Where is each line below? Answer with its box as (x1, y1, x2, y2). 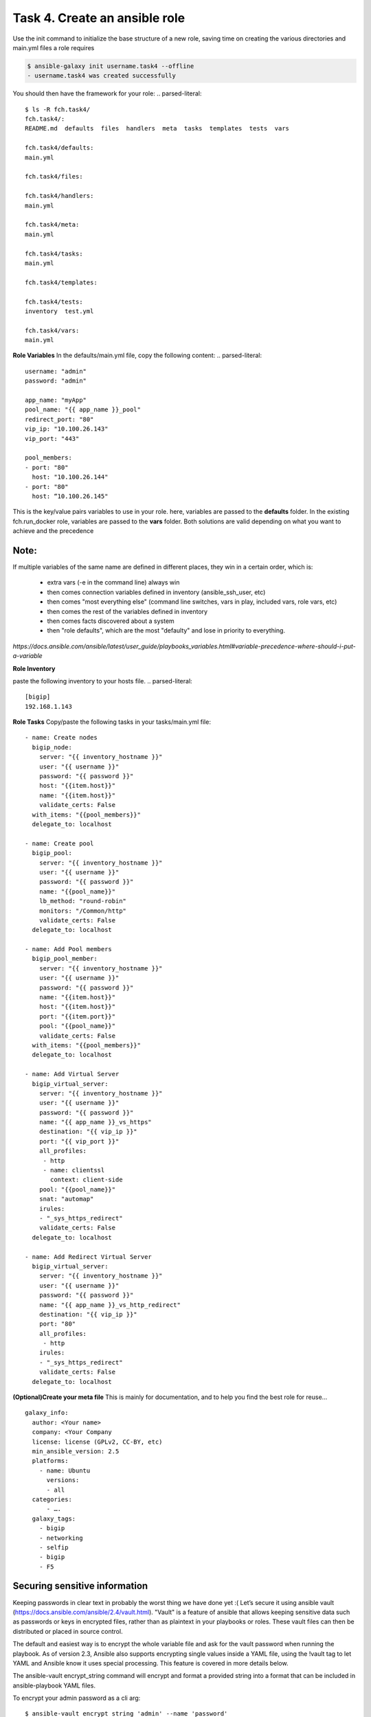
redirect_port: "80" (25, 416, 94, 423)
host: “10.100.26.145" (32, 492, 109, 500)
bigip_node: (32, 743, 72, 751)
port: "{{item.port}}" (38, 1012, 116, 1020)
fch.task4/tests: (25, 297, 83, 306)
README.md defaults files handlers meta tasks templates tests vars (25, 124, 290, 133)
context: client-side (50, 1176, 123, 1184)
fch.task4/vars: (25, 326, 80, 334)
